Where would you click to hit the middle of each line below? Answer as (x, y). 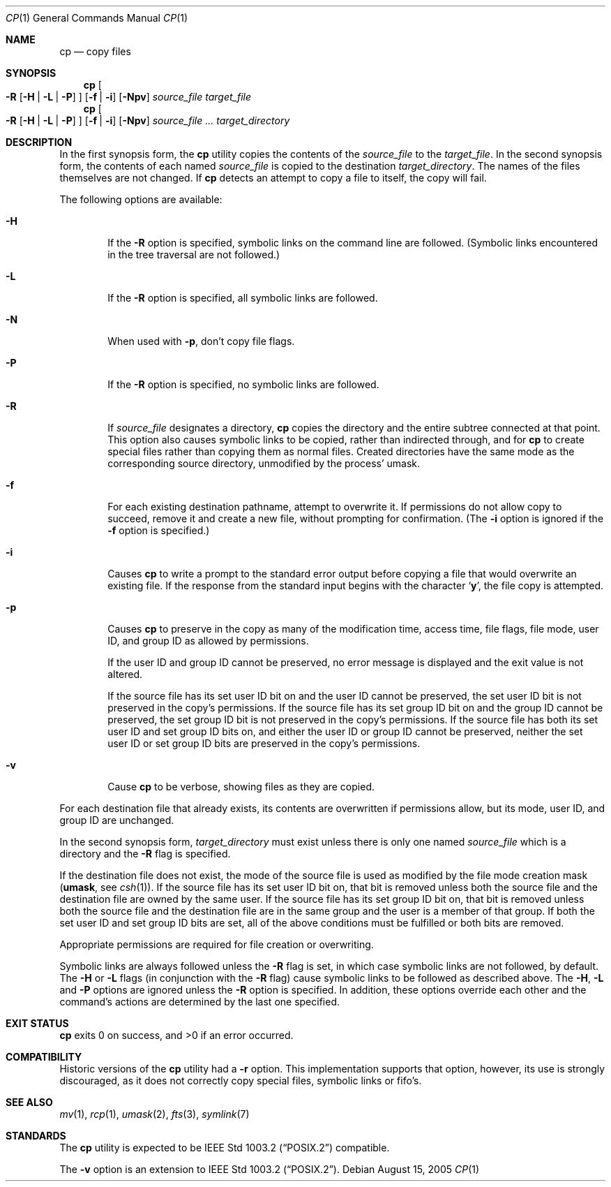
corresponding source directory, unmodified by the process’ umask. (264, 463)
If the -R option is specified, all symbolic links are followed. (243, 298)
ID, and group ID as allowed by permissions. (208, 641)
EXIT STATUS (37, 1023)
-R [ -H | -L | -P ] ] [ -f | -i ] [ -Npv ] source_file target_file (129, 97)
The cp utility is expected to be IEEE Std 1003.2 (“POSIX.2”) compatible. (225, 1148)
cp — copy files (95, 51)
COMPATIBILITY (44, 1057)
